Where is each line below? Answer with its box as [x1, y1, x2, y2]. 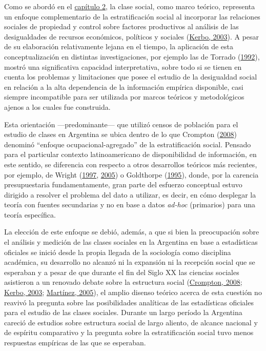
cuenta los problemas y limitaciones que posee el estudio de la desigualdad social [4, 71, 257, 82]
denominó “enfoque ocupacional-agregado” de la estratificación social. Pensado [4, 139, 251, 149]
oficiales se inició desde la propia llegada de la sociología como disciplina [4, 246, 231, 257]
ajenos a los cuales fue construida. [4, 101, 111, 112]
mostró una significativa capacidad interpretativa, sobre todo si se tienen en [4, 61, 242, 72]
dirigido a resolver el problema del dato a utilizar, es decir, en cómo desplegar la [4, 189, 256, 200]
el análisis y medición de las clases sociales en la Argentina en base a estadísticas [4, 237, 258, 247]
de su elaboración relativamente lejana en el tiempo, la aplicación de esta [4, 41, 234, 52]
